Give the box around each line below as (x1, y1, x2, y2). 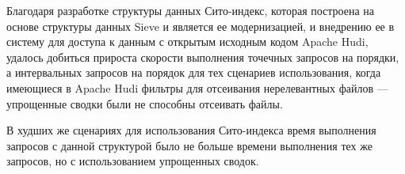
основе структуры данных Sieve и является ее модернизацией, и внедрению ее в (6, 17, 395, 34)
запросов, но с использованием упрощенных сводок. (6, 153, 259, 169)
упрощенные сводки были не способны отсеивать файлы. (6, 95, 283, 112)
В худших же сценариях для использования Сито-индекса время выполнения (6, 122, 376, 138)
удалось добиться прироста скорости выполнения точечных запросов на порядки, (6, 48, 399, 65)
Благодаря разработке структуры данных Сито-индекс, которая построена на (6, 2, 375, 18)
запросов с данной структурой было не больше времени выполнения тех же (6, 137, 373, 153)
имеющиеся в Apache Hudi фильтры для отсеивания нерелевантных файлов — (6, 79, 388, 96)
